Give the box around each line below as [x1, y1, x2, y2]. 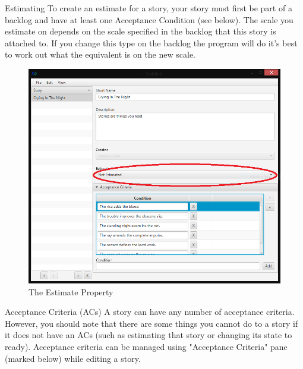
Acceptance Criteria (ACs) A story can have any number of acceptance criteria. [5, 305, 295, 318]
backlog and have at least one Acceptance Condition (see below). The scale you [5, 13, 293, 26]
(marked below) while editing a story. [5, 352, 141, 364]
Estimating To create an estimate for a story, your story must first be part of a [5, 2, 292, 14]
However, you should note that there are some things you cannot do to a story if [5, 317, 298, 329]
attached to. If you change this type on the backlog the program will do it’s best [5, 36, 298, 49]
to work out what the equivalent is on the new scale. [5, 48, 195, 61]
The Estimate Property [29, 285, 113, 298]
